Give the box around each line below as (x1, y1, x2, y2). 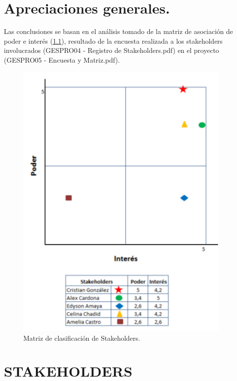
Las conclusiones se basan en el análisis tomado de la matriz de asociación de (4, 26, 233, 36)
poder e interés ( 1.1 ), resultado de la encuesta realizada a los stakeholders (4, 35, 223, 46)
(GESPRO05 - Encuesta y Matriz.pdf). (4, 54, 120, 65)
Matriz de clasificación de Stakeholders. (23, 332, 140, 343)
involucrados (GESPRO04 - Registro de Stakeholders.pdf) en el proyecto (4, 45, 219, 55)
